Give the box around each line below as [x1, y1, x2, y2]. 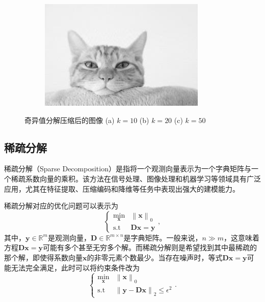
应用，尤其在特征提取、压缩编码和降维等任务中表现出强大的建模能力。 [4, 183, 240, 194]
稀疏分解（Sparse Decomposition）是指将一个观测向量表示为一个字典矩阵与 [4, 163, 251, 174]
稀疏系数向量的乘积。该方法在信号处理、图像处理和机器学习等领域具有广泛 [11, 173, 261, 184]
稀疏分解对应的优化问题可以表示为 [4, 200, 118, 211]
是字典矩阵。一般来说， [123, 232, 202, 243]
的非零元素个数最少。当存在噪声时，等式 [87, 252, 223, 262]
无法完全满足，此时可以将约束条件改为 [11, 262, 140, 273]
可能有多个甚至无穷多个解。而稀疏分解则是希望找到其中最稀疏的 [43, 242, 257, 253]
